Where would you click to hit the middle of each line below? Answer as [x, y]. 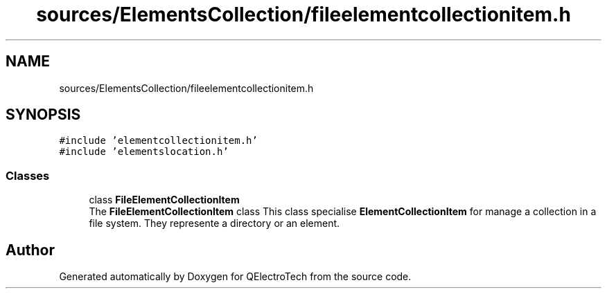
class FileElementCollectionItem [164, 200]
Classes [28, 175]
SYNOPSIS [43, 115]
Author [30, 250]
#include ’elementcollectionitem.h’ [158, 141]
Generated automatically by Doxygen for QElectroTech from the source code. [235, 277]
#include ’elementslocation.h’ [144, 152]
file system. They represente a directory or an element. [214, 223]
